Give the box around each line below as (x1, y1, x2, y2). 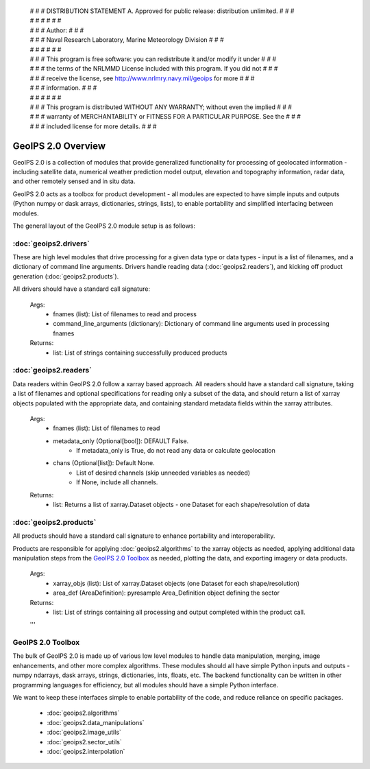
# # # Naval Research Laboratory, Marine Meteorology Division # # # (29, 36, 224, 44)
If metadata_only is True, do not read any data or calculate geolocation (76, 447, 275, 455)
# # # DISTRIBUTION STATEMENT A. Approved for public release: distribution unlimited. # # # (29, 7, 295, 15)
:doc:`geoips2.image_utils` (47, 728, 121, 737)
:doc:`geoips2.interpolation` (47, 747, 125, 755)
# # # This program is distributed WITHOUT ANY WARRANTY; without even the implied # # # (29, 103, 293, 111)
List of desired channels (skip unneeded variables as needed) (76, 469, 250, 477)
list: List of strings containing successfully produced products (53, 348, 227, 357)
